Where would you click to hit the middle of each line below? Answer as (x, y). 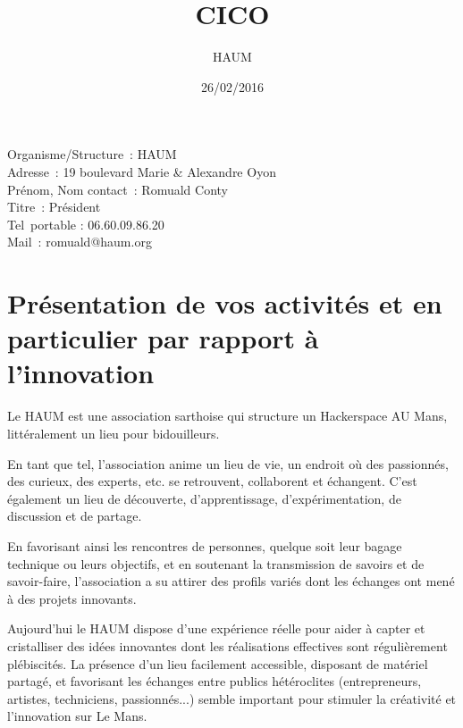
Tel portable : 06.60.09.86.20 (86, 224)
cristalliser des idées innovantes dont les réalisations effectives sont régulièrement (227, 645)
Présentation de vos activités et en (225, 303)
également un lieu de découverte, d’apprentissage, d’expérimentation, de (204, 498)
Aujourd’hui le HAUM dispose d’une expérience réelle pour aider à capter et (216, 628)
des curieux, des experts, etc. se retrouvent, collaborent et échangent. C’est (212, 481)
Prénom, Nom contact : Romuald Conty (118, 189)
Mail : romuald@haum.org (80, 242)
